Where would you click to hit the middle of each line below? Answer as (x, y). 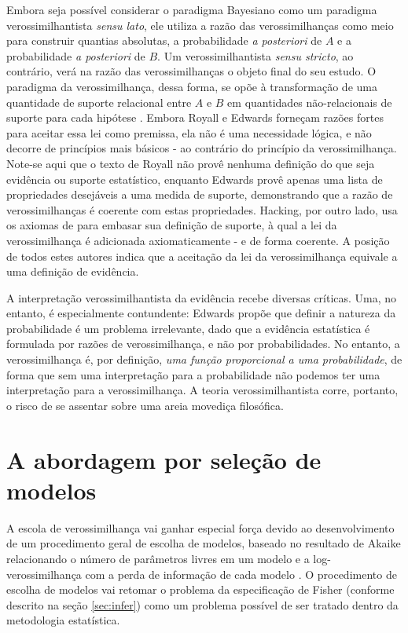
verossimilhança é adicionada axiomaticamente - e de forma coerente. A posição (198, 240)
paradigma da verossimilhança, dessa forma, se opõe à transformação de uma (192, 86)
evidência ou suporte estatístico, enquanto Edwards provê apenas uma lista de (195, 179)
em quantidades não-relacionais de (310, 102)
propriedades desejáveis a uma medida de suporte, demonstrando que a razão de (200, 194)
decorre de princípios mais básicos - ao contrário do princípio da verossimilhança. (202, 148)
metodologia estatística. (63, 620)
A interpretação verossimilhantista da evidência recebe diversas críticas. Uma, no (202, 297)
